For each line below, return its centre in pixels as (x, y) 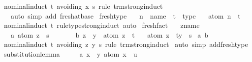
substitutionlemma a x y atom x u (70, 53)
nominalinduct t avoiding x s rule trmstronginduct (83, 6)
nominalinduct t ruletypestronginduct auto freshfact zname (102, 25)
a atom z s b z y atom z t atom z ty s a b (110, 34)
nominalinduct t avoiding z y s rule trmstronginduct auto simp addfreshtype (126, 44)
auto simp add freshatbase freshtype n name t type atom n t (126, 15)
